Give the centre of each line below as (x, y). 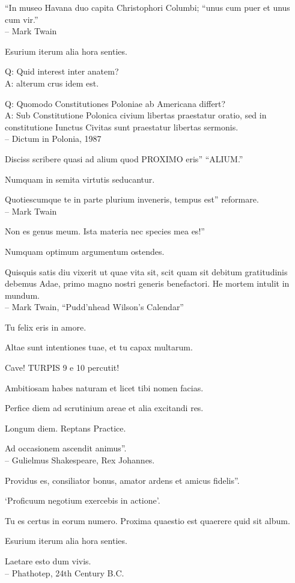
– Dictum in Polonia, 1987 (53, 139)
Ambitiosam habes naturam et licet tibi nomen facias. (104, 387)
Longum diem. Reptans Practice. (65, 428)
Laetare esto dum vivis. (48, 561)
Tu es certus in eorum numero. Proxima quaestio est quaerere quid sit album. (147, 520)
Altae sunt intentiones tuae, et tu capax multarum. (99, 347)
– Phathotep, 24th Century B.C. (65, 572)
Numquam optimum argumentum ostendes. (85, 251)
